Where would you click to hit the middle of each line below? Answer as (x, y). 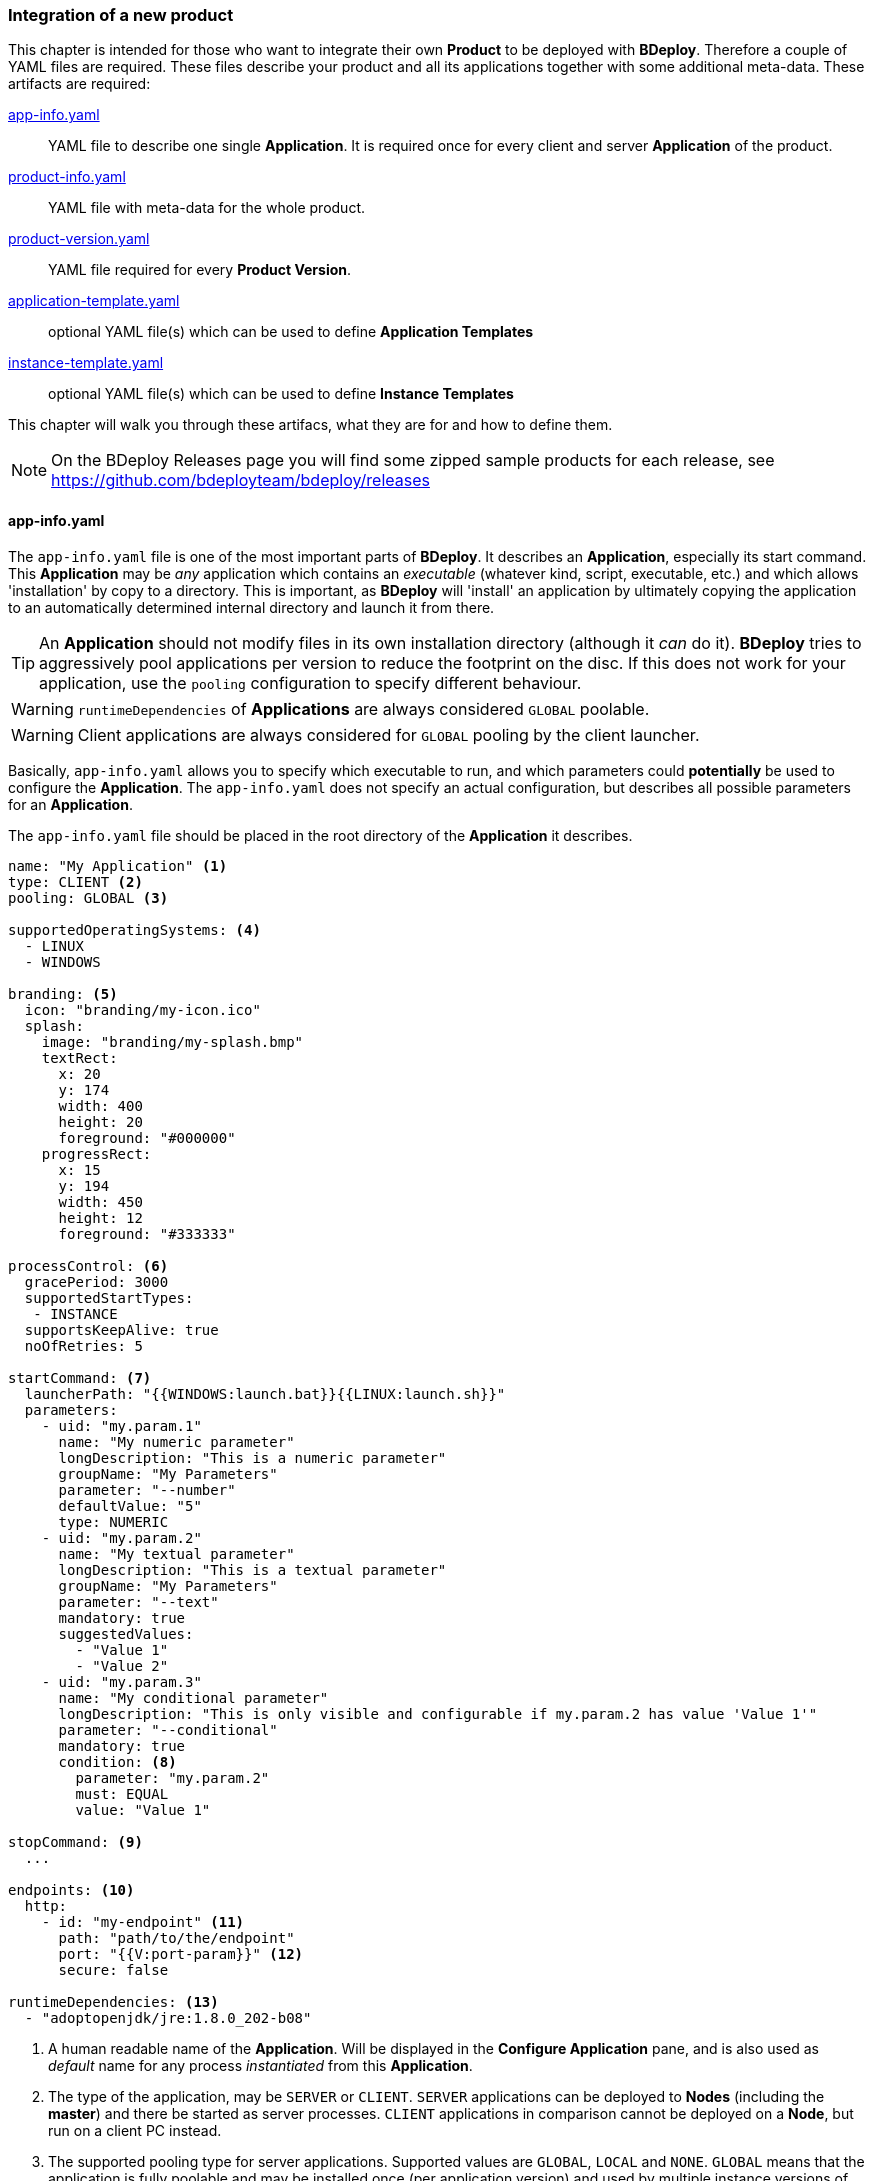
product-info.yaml (67, 177)
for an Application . (70, 804)
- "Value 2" (122, 1665)
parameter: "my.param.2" (172, 1777)
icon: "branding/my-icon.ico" (142, 1009)
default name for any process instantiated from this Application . (260, 2065)
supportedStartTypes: (109, 1297)
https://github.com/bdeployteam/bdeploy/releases (240, 480)
